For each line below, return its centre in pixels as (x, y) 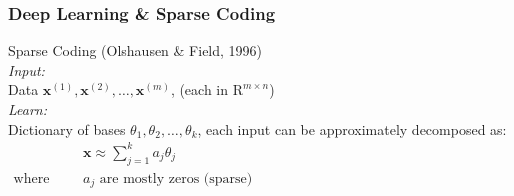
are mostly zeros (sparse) (176, 178)
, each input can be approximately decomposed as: (352, 128)
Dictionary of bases (67, 128)
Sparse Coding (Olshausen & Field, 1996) (135, 50)
